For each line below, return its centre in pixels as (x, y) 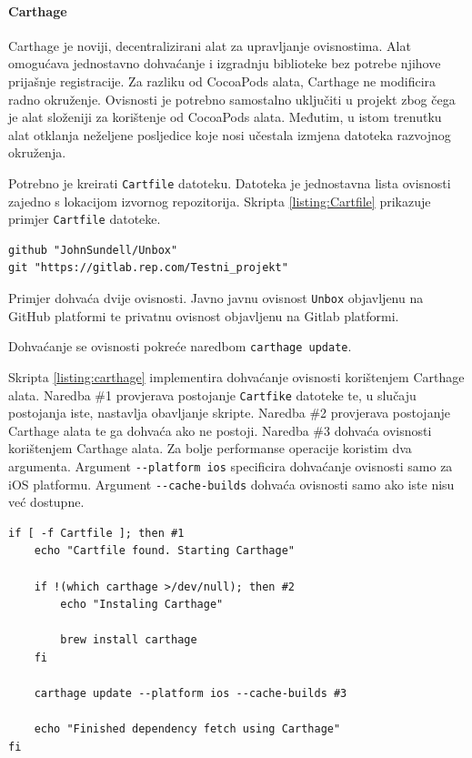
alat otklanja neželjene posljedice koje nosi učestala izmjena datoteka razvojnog (230, 134)
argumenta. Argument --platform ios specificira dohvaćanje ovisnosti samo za (231, 465)
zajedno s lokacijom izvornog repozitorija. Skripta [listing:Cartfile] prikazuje (220, 201)
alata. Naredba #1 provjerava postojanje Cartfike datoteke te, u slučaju (212, 394)
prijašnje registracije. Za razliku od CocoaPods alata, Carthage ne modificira (222, 81)
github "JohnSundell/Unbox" (93, 250)
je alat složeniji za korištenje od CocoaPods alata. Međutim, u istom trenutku (225, 117)
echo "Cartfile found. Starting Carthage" (164, 551)
